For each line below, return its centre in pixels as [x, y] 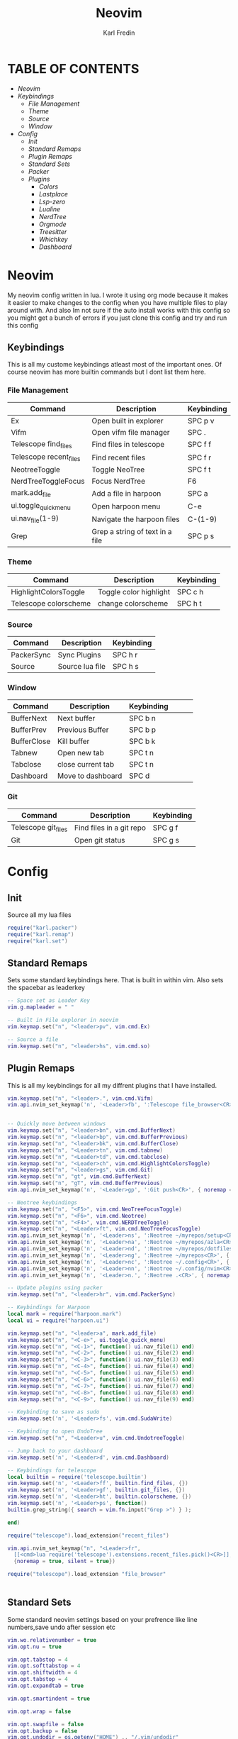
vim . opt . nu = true [34, 1647]
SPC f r [199, 457]
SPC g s [166, 840]
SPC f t [199, 470]
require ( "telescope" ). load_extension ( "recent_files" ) [89, 1535]
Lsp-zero [52, 201]
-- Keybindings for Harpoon [49, 1307]
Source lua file [82, 667]
